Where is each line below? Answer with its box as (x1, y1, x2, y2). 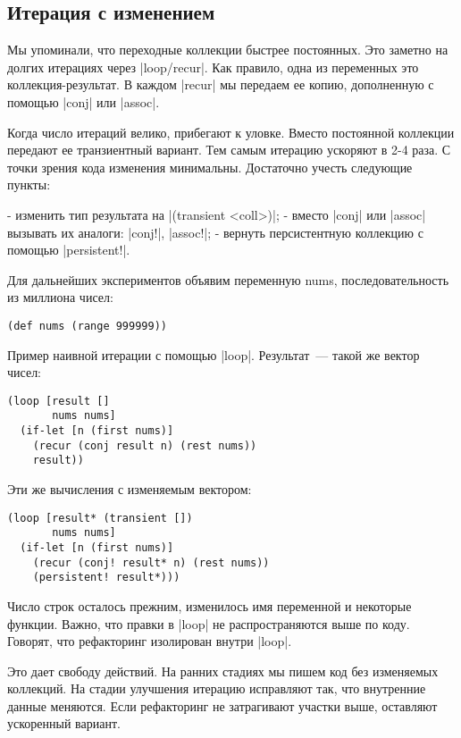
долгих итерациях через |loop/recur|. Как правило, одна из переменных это (7, 57, 419, 76)
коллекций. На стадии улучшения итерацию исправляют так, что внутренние (7, 679, 426, 698)
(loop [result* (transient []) (7, 511, 193, 524)
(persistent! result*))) (32, 571, 180, 584)
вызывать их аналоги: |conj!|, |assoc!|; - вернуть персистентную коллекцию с (7, 222, 423, 241)
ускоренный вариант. (7, 714, 121, 733)
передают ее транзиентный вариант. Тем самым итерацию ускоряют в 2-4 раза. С (7, 140, 451, 159)
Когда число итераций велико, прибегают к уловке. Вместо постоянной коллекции (7, 122, 455, 141)
